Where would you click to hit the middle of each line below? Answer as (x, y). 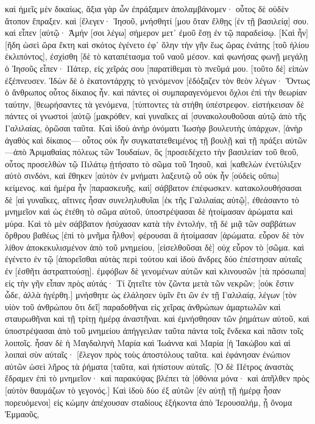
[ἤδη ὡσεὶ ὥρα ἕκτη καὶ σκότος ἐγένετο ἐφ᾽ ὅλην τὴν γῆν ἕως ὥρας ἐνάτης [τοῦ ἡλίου (157, 44)
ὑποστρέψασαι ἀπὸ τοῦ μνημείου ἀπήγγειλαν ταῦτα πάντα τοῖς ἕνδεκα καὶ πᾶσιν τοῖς (154, 331)
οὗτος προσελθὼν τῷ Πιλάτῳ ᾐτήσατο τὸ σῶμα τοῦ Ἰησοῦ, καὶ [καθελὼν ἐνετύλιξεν (153, 163)
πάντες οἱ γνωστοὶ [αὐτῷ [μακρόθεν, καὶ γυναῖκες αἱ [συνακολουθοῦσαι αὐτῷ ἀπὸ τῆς (156, 116)
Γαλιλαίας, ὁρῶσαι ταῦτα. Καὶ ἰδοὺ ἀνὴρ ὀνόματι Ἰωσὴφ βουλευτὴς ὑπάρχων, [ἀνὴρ (154, 127)
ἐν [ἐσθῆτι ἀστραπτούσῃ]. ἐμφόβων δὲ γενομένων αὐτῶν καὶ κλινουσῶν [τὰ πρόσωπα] (156, 271)
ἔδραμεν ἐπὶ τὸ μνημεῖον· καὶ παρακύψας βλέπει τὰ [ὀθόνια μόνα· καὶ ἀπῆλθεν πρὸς (157, 378)
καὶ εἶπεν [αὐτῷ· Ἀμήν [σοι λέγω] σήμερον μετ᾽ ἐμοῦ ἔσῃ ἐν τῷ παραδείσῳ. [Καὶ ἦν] (157, 33)
